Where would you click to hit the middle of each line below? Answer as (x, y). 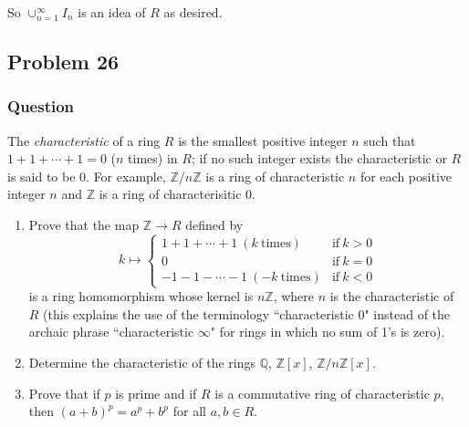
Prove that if (64, 393)
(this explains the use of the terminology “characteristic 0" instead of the (247, 313)
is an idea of (112, 12)
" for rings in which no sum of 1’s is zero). (328, 332)
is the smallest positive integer (263, 140)
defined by (214, 224)
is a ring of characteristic (275, 176)
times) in (153, 158)
